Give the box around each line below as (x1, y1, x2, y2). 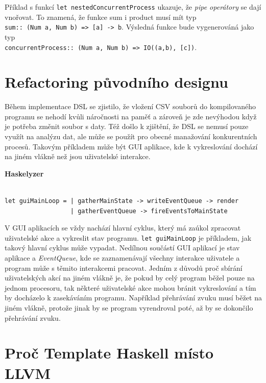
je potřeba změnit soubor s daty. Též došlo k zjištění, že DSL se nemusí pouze (5, 121, 249, 132)
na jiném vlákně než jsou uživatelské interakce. (5, 151, 151, 162)
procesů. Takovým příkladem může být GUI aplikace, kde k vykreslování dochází (5, 141, 258, 151)
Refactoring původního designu (5, 71, 228, 92)
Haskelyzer (5, 168, 44, 178)
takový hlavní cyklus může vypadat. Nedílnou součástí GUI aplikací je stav (5, 242, 240, 253)
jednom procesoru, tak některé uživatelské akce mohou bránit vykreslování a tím (5, 282, 256, 293)
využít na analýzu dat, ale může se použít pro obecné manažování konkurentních (5, 131, 257, 142)
